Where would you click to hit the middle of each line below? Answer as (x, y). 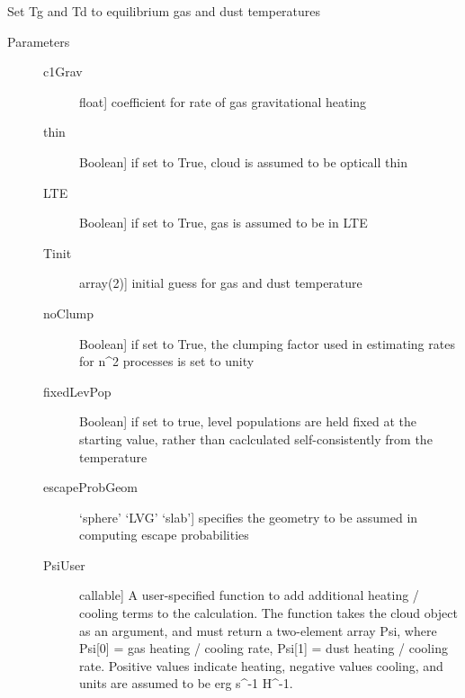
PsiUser (64, 564)
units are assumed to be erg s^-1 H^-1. (186, 683)
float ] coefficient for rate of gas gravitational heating (223, 101)
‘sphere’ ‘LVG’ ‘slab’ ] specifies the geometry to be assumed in (249, 517)
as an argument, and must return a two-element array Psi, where (258, 630)
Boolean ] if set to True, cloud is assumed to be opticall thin (243, 161)
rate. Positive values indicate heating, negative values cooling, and (261, 665)
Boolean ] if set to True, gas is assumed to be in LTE (224, 223)
